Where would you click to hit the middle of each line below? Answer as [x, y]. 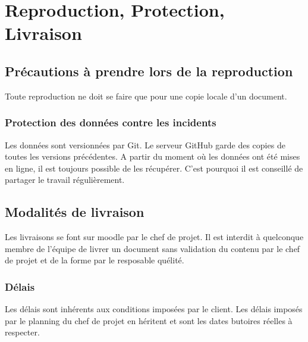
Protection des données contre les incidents [111, 122]
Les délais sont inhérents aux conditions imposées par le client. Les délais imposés [154, 309]
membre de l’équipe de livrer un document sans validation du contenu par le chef [153, 248]
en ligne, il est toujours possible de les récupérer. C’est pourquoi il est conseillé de [154, 168]
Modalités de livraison [75, 212]
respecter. [22, 332]
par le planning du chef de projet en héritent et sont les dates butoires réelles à [149, 320]
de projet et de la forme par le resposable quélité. [95, 260]
